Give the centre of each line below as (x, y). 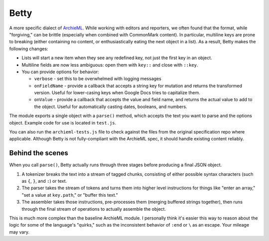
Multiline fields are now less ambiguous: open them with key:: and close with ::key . (110, 65)
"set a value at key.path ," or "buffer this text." (70, 195)
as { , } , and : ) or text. (44, 181)
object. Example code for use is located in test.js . (63, 122)
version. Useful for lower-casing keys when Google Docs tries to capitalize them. (117, 93)
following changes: (29, 49)
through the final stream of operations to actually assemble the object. (94, 209)
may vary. (19, 232)
